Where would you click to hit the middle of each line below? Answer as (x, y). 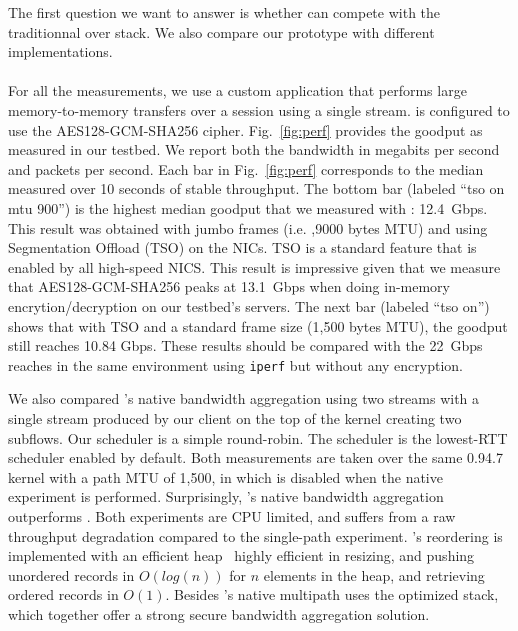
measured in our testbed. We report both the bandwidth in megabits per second (254, 149)
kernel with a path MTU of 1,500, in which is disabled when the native (225, 476)
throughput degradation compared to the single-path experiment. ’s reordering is (255, 535)
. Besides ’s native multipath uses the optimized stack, (332, 594)
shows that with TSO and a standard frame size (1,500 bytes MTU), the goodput (258, 325)
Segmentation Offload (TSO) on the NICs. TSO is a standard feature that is (242, 247)
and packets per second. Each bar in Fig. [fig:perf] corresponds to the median (246, 168)
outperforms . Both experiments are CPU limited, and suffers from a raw (232, 515)
